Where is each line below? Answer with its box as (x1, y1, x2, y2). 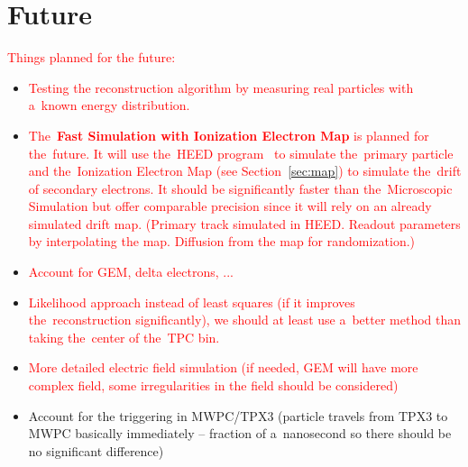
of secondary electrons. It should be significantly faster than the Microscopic (28, 179, 453, 197)
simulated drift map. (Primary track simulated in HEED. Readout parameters (28, 214, 461, 233)
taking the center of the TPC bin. (28, 327, 220, 346)
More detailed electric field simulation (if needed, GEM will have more (28, 358, 418, 377)
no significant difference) (28, 441, 164, 460)
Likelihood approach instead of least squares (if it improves (28, 292, 355, 311)
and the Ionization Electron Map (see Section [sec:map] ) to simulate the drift (28, 161, 462, 180)
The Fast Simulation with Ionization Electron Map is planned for (28, 125, 429, 144)
